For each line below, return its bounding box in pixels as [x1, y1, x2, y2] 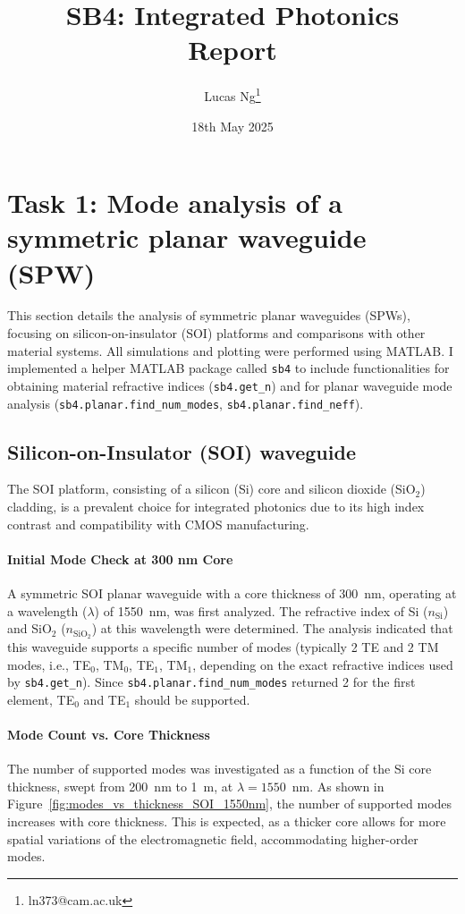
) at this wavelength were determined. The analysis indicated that [91, 619, 453, 638]
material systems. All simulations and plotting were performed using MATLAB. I [7, 341, 453, 360]
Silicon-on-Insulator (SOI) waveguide [7, 437, 356, 465]
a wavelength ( [7, 601, 88, 620]
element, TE [7, 690, 75, 708]
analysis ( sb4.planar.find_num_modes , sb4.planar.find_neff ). [7, 394, 364, 412]
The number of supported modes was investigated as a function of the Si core [7, 759, 432, 778]
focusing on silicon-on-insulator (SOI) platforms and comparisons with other [7, 324, 426, 343]
